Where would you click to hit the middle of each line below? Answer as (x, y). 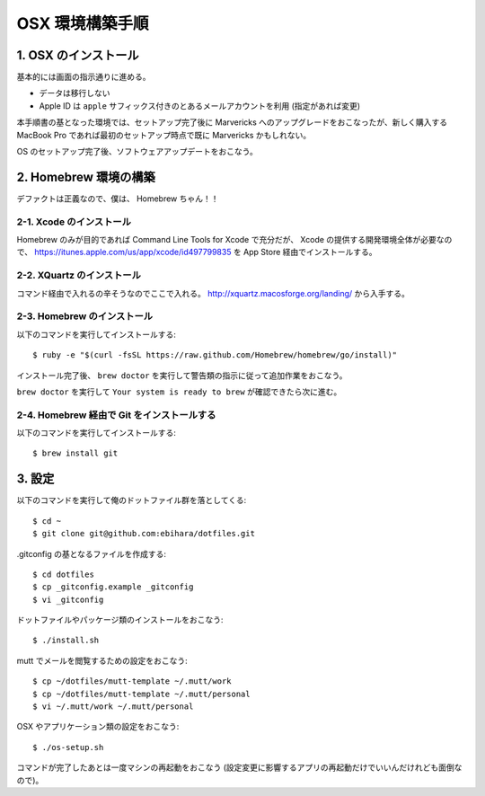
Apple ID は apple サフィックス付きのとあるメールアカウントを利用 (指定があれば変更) (200, 106)
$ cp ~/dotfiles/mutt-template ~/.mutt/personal (141, 694)
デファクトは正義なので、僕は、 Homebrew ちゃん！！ (118, 199)
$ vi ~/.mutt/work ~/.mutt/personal (113, 707)
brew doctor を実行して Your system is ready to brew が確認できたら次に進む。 (179, 392)
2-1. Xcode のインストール (74, 222)
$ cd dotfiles (63, 574)
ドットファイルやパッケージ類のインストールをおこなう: (120, 620)
